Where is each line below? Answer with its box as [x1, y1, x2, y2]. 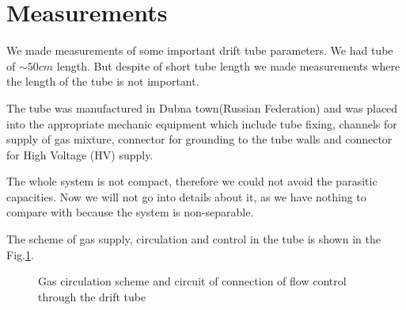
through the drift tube [38, 288, 146, 304]
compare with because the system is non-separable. [6, 204, 254, 220]
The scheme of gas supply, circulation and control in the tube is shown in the [6, 231, 381, 247]
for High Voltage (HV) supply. [6, 146, 154, 163]
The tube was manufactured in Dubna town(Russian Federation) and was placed [6, 99, 398, 116]
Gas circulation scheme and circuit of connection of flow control [38, 273, 347, 289]
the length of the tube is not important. [6, 73, 199, 90]
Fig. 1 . [6, 246, 34, 262]
